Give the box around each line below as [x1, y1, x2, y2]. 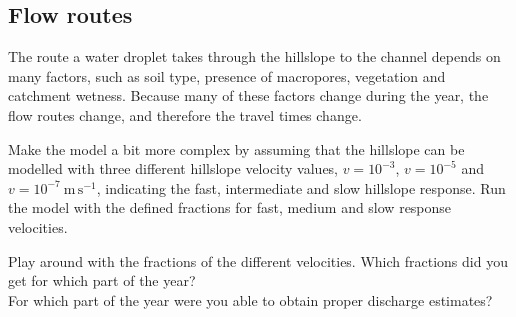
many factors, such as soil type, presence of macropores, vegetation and [8, 65, 446, 86]
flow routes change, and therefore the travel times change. [8, 104, 362, 125]
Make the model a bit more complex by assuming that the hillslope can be [8, 138, 465, 159]
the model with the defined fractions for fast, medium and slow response [8, 197, 452, 218]
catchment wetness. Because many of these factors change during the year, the [8, 85, 489, 106]
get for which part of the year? [8, 270, 196, 291]
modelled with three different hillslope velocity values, [8, 158, 339, 179]
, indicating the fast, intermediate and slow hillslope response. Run [96, 177, 506, 198]
